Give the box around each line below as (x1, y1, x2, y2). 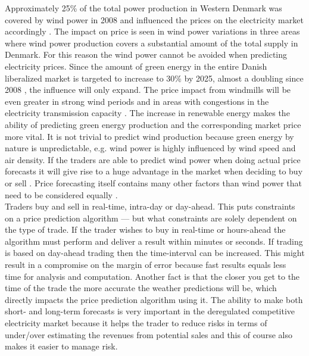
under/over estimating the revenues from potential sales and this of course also (5, 328, 292, 341)
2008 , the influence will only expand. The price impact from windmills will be (5, 83, 291, 96)
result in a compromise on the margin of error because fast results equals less (5, 258, 286, 271)
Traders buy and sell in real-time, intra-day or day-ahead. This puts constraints (5, 200, 295, 213)
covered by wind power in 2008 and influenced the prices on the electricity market (5, 13, 304, 26)
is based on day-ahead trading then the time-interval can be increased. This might (5, 246, 305, 259)
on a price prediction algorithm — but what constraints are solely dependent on (5, 211, 297, 224)
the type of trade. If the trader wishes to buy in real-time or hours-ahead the (5, 223, 286, 236)
